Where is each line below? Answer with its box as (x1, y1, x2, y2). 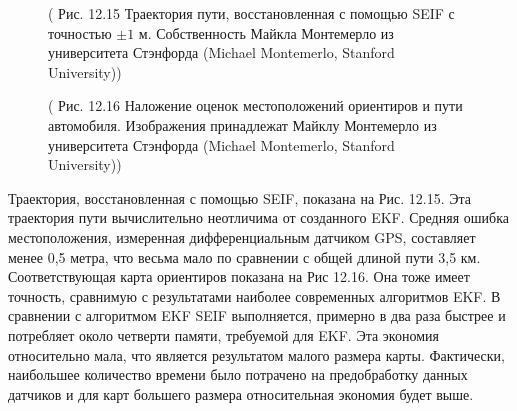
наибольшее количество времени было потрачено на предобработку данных (8, 364, 468, 385)
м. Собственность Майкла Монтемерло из (138, 22, 394, 43)
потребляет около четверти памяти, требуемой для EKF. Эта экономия (8, 324, 439, 345)
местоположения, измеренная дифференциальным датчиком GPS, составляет (8, 226, 476, 247)
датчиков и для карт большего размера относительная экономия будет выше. (8, 383, 474, 404)
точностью (48, 22, 112, 43)
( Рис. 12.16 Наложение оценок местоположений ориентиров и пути (48, 95, 463, 116)
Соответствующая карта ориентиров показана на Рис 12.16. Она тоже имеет (8, 266, 470, 287)
